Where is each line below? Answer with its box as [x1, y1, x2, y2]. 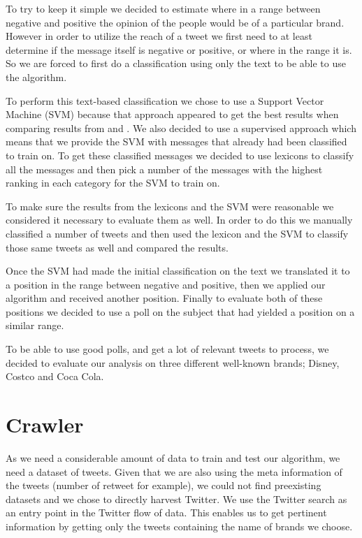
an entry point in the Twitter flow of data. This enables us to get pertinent [6, 505, 327, 520]
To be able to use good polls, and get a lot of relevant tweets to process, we [6, 342, 329, 356]
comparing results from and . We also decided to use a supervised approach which [6, 120, 356, 135]
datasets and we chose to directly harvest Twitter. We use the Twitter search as [6, 491, 347, 506]
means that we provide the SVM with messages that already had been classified [6, 134, 347, 149]
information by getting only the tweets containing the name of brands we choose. [6, 518, 353, 533]
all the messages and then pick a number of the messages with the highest [6, 161, 323, 176]
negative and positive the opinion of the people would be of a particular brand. [6, 15, 345, 29]
